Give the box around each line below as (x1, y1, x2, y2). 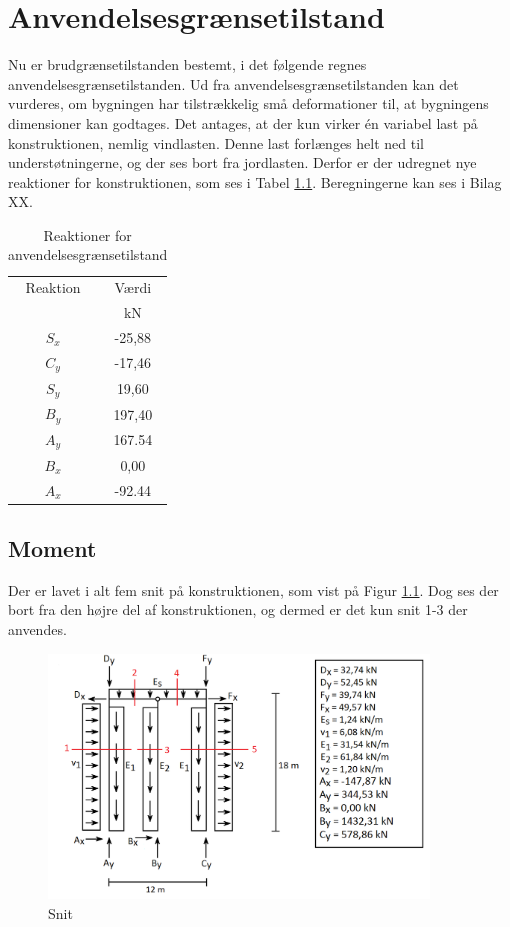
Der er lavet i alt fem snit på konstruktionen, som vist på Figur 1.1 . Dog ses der (8, 579, 499, 600)
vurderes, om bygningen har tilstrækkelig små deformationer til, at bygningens (8, 93, 489, 114)
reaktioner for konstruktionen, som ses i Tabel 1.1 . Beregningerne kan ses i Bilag (8, 171, 502, 192)
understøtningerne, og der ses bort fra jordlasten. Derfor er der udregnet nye (8, 152, 477, 173)
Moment (8, 532, 97, 563)
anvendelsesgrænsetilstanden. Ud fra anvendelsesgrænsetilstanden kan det (8, 73, 459, 94)
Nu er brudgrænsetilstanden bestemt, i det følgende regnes (8, 54, 367, 75)
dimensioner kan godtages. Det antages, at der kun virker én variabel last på (8, 112, 478, 133)
